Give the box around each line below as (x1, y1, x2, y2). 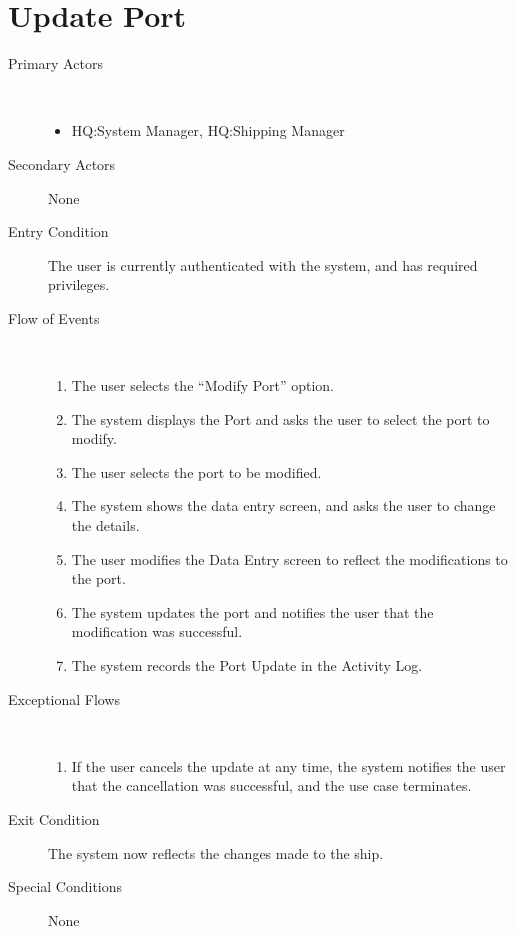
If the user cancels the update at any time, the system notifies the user (71, 755, 506, 776)
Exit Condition (8, 808, 100, 829)
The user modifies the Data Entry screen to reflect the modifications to (71, 548, 508, 569)
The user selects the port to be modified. (71, 461, 322, 482)
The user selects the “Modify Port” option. (71, 375, 335, 396)
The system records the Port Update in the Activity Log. (71, 655, 423, 675)
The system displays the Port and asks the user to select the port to (71, 408, 490, 429)
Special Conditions (8, 876, 123, 897)
